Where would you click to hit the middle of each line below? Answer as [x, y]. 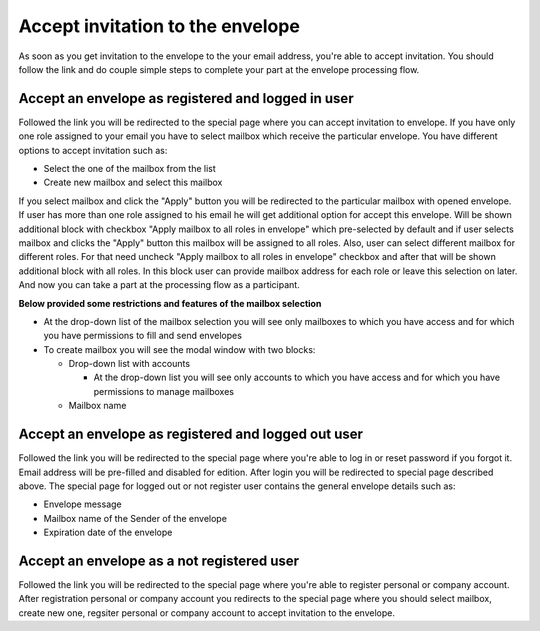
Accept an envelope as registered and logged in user [186, 98]
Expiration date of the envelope [108, 532]
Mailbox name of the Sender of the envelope [135, 518]
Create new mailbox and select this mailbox [133, 182]
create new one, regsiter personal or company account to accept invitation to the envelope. [206, 612]
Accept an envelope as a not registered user [159, 560]
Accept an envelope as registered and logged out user [191, 434]
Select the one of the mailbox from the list [130, 169]
